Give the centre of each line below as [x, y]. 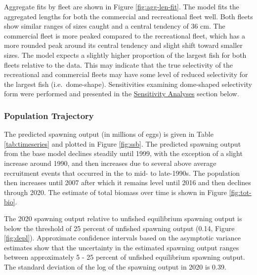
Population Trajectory [49, 115]
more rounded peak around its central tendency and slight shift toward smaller [123, 45]
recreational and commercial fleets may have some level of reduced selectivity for [126, 74]
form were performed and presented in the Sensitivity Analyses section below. [122, 94]
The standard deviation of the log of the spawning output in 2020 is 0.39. [115, 266]
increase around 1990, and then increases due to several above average [110, 163]
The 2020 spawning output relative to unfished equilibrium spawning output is [123, 218]
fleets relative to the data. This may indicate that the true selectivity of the [119, 64]
